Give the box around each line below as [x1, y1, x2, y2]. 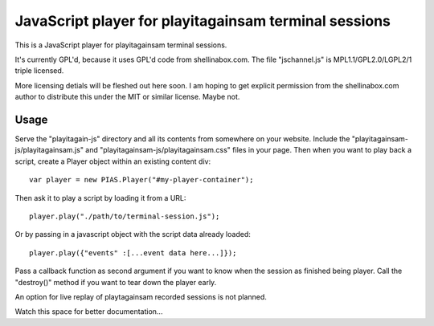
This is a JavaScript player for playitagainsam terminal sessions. [14, 40, 227, 50]
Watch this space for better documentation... [14, 307, 163, 316]
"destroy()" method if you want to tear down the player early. [14, 277, 217, 287]
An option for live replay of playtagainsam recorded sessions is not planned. [14, 291, 267, 301]
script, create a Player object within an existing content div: [14, 157, 211, 166]
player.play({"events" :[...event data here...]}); [29, 248, 237, 257]
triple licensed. [14, 66, 64, 75]
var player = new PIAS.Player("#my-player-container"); [29, 175, 254, 185]
